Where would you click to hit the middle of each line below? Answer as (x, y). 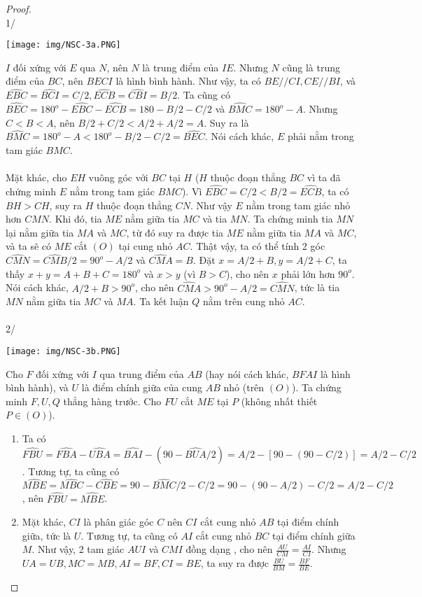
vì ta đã (324, 177)
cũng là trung (311, 67)
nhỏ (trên (244, 387)
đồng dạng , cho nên (229, 549)
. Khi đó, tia (76, 219)
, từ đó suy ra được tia (175, 232)
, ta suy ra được (235, 563)
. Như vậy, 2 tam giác (78, 549)
